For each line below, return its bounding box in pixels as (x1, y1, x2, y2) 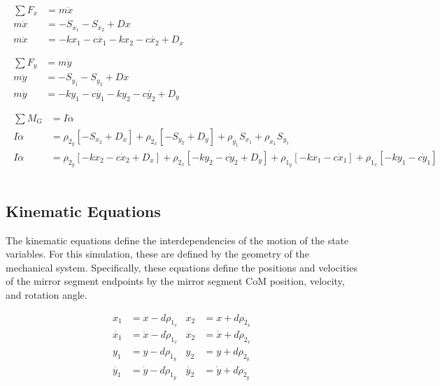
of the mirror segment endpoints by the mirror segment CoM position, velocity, (6, 274, 345, 288)
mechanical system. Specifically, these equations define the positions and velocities (6, 260, 357, 274)
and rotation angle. (6, 287, 87, 302)
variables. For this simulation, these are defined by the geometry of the (6, 246, 309, 261)
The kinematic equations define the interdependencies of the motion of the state (6, 232, 349, 247)
